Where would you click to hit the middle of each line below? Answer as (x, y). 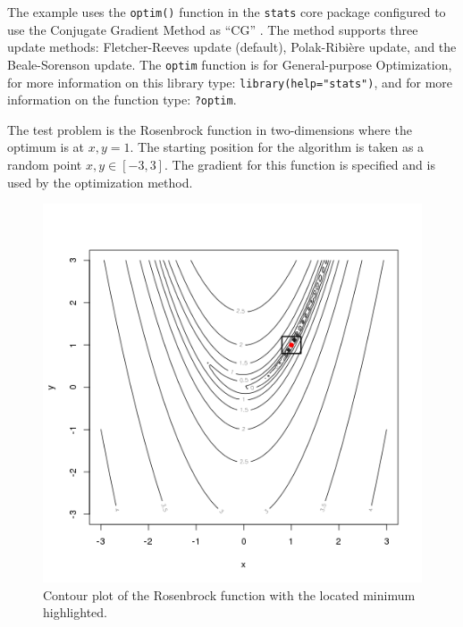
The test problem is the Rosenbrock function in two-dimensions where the (210, 129)
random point (45, 164)
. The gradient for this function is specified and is (299, 164)
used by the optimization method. (100, 182)
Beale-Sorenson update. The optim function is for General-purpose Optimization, (230, 64)
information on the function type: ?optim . (122, 100)
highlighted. (75, 612)
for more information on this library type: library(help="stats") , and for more (230, 82)
